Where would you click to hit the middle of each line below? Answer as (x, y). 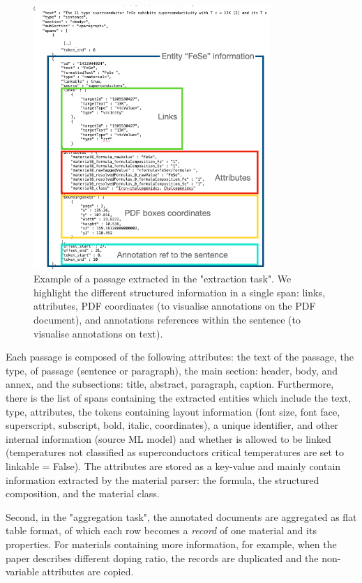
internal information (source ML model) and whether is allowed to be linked (168, 438)
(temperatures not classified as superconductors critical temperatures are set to (175, 452)
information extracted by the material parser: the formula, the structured (163, 479)
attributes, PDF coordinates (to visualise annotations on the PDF (175, 306)
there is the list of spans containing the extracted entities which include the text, (179, 398)
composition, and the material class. (83, 493)
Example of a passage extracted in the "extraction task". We (163, 279)
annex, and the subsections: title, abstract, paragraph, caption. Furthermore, (170, 384)
